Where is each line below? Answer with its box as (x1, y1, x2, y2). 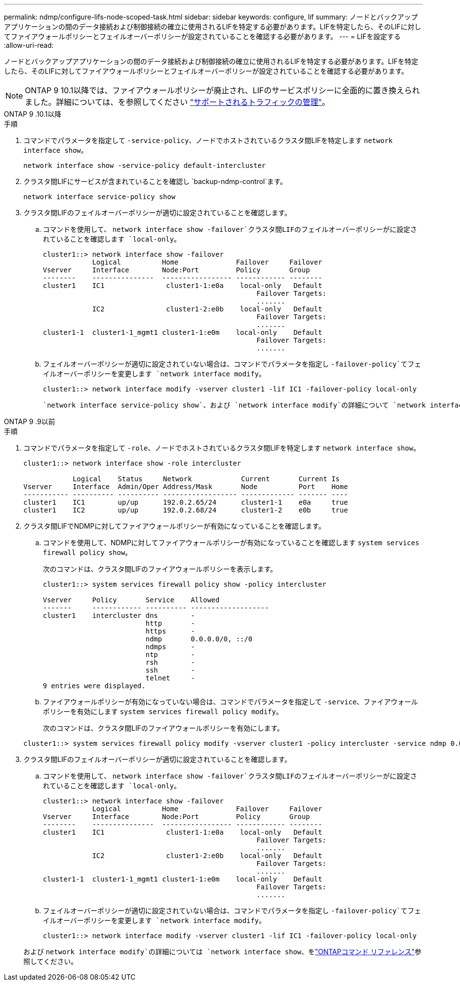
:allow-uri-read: (4, 41, 54, 49)
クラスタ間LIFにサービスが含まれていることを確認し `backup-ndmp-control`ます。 (23, 177, 287, 185)
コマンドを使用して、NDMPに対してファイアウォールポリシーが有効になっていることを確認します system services (43, 538, 420, 547)
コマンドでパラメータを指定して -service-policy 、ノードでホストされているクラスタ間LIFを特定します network (23, 136, 393, 144)
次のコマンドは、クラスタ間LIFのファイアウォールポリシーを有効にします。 (43, 724, 284, 732)
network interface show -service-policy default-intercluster (23, 162, 266, 169)
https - (145, 627, 195, 635)
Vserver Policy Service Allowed (43, 596, 220, 604)
